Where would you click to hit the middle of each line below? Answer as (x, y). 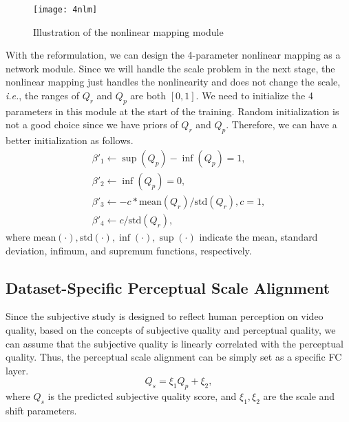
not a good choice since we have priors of (92, 124)
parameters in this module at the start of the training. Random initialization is (172, 111)
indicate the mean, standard (258, 236)
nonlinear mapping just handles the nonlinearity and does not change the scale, (173, 82)
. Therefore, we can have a (282, 124)
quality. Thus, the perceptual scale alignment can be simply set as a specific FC (174, 357)
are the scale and (299, 396)
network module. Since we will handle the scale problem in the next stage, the (170, 68)
